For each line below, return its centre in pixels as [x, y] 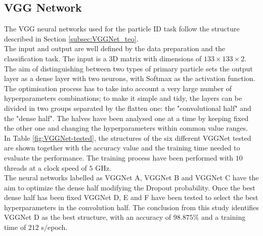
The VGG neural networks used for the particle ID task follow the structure [122, 29]
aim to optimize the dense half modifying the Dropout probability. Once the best [130, 187]
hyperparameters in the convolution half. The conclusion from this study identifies [131, 207]
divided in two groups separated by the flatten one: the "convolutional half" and [128, 108]
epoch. [58, 227]
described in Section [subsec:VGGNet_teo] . [71, 38]
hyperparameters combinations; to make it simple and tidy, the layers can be [123, 98]
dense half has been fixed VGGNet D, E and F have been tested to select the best [131, 197]
